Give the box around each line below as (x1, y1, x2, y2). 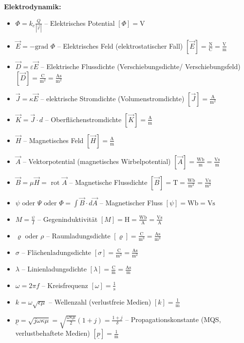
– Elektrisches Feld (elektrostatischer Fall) (57, 40, 183, 51)
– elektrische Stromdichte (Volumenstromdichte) (40, 93, 185, 103)
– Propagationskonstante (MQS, (125, 314, 221, 325)
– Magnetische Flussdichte (69, 177, 148, 187)
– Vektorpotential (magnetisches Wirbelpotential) (22, 156, 171, 166)
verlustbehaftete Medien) (15, 328, 90, 338)
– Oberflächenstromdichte (45, 114, 122, 124)
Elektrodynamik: (4, 1, 61, 11)
